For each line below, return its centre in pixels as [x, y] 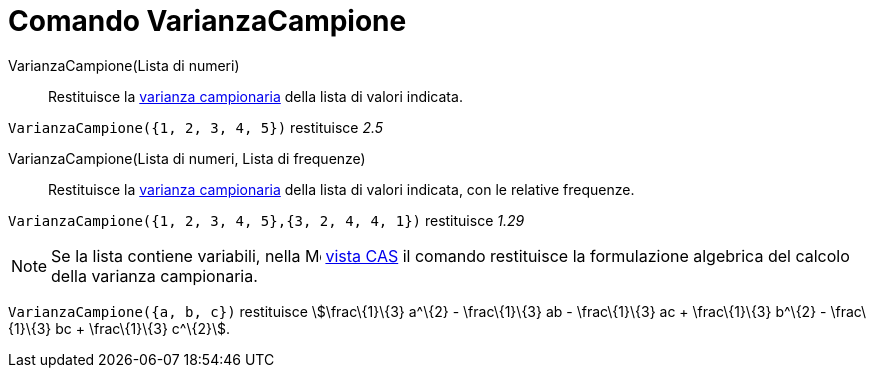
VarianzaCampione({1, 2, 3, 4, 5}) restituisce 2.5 [196, 127]
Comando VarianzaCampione [207, 21]
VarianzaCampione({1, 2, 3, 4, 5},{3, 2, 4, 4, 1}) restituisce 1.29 [266, 220]
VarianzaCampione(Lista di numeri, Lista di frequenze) [187, 158]
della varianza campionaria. [154, 275]
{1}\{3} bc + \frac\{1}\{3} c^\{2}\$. [119, 328]
